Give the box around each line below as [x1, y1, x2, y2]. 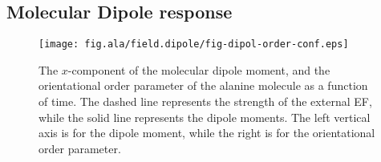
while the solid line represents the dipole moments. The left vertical [39, 108, 371, 125]
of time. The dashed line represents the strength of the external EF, [39, 93, 372, 110]
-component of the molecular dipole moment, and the [67, 61, 330, 78]
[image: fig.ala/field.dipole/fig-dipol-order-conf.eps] [39, 38, 349, 51]
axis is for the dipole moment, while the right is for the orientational [39, 124, 375, 141]
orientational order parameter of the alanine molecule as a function [39, 77, 368, 94]
